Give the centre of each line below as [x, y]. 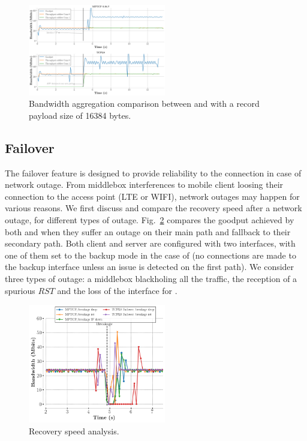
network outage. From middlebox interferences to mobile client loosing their [144, 184]
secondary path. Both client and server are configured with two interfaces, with [150, 243]
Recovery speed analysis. [74, 430]
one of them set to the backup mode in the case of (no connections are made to [151, 255]
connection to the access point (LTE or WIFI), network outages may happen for [152, 196]
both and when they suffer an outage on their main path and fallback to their [148, 231]
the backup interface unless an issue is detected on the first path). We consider [150, 267]
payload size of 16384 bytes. [80, 115]
